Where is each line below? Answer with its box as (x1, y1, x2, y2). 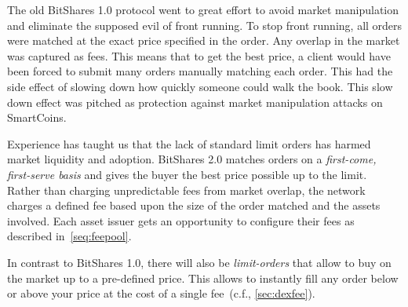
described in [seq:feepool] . (7, 228, 132, 244)
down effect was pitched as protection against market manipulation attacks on (7, 93, 383, 110)
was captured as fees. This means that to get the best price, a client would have (7, 47, 391, 64)
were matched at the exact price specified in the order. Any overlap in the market (7, 32, 400, 49)
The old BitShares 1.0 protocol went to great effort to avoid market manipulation (7, 2, 399, 17)
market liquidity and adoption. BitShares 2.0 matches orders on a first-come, (7, 151, 377, 167)
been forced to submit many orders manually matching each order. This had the (7, 63, 393, 79)
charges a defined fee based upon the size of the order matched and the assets (7, 197, 381, 214)
